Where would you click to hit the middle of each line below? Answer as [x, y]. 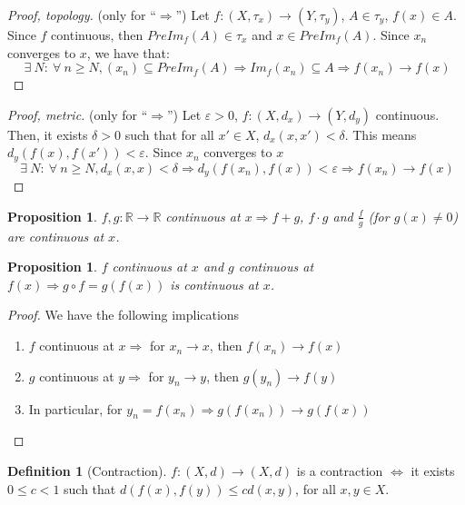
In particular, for [75, 408]
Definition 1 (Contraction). [87, 471]
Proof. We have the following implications [124, 315]
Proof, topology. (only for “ [82, 15]
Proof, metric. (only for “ [78, 114]
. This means [381, 134]
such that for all [169, 134]
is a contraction [340, 471]
